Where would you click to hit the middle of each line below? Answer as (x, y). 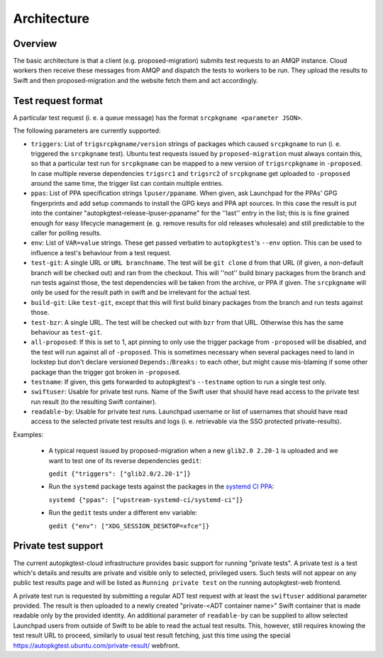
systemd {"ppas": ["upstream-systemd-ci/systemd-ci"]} (146, 500)
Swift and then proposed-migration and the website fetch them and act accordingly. (135, 80)
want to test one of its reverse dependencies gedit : (125, 460)
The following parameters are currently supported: (87, 130)
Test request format (58, 100)
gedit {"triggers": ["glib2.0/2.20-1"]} (120, 474)
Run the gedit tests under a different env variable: (123, 513)
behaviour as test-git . (67, 332)
